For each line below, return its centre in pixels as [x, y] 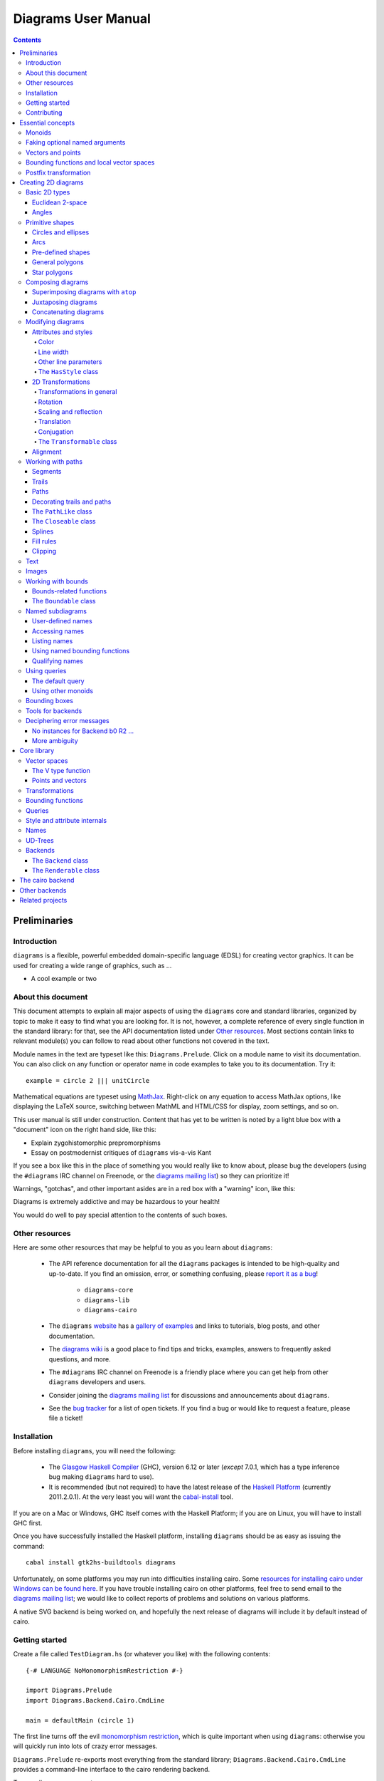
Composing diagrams [57, 282]
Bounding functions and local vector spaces [90, 162]
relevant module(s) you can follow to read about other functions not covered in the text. [141, 1041]
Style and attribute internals [66, 821]
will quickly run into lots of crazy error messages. [85, 1746]
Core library [37, 751]
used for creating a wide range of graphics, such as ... [92, 965]
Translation [54, 422]
